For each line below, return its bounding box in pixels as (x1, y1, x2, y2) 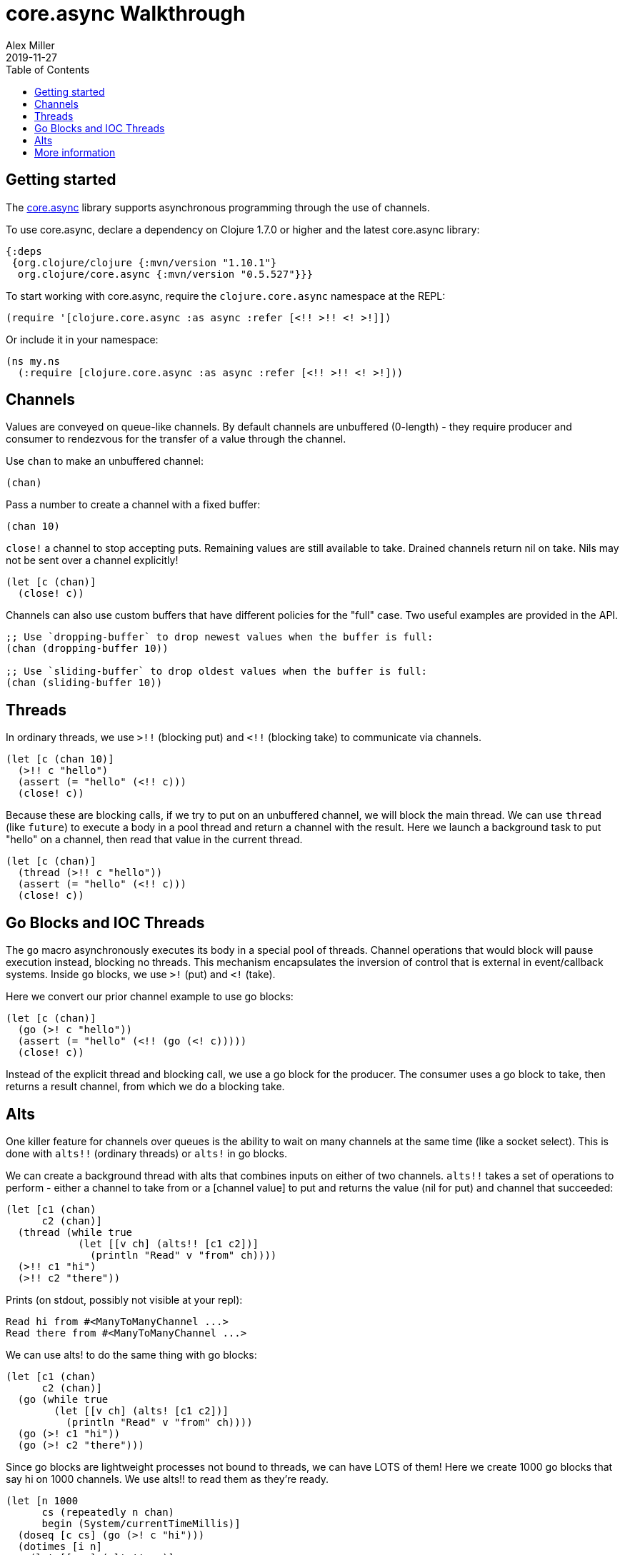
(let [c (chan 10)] (6, 753, 114, 765)
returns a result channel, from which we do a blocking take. (6, 1080, 285, 1093)
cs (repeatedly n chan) (41, 1506, 175, 1518)
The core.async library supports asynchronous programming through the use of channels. (6, 201, 430, 213)
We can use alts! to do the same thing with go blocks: (6, 1348, 257, 1361)
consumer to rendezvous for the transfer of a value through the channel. (6, 433, 346, 446)
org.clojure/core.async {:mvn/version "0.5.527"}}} (17, 268, 313, 280)
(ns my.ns (6, 355, 60, 367)
